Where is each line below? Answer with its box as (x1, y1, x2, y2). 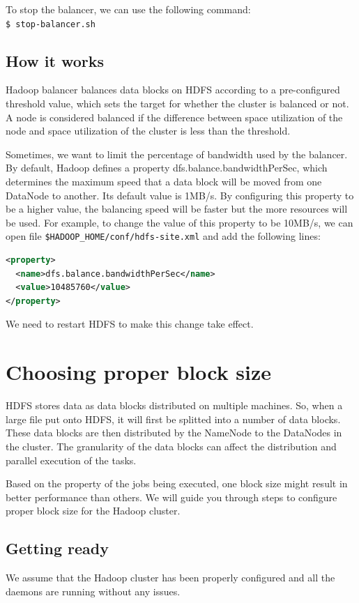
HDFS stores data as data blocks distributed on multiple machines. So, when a (6, 398, 343, 413)
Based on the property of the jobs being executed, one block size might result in (6, 476, 348, 491)
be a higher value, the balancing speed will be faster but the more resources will (6, 201, 348, 216)
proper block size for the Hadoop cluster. (6, 503, 181, 518)
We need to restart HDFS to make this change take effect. (6, 316, 254, 331)
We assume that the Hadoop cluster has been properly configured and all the (6, 570, 335, 585)
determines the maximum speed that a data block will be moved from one (6, 174, 322, 189)
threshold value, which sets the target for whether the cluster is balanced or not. (6, 96, 349, 111)
